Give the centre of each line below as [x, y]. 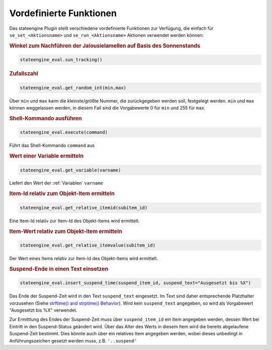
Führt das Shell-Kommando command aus [52, 145]
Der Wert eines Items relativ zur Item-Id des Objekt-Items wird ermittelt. [84, 258]
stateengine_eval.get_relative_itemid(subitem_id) [84, 208]
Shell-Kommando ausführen [46, 118]
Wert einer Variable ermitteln [46, 156]
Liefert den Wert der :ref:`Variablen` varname [56, 183]
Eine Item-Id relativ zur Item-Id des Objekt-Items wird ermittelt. [75, 221]
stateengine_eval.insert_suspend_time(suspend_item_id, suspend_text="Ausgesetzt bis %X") [135, 283]
